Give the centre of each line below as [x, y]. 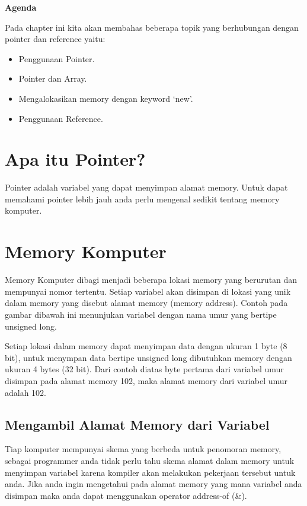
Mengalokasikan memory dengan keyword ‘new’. [106, 98]
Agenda [21, 7]
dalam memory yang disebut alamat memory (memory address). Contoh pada [146, 303]
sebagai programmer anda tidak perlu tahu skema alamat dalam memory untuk [150, 460]
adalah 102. [26, 392]
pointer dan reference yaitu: [55, 39]
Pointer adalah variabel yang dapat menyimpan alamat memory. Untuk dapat [146, 187]
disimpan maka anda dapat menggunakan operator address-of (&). [126, 495]
